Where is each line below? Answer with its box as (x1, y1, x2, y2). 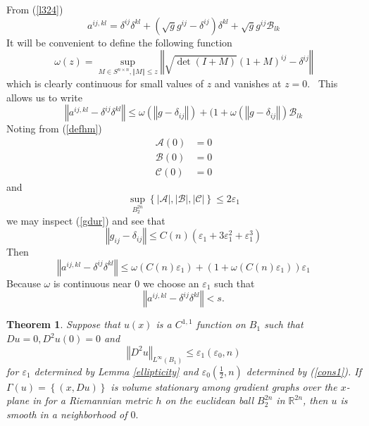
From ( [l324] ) (6, 2, 63, 16)
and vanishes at (214, 76, 282, 91)
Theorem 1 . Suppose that (6, 317, 120, 332)
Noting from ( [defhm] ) (6, 121, 102, 136)
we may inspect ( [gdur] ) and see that (6, 213, 165, 227)
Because (6, 275, 41, 290)
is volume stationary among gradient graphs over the (111, 379, 337, 394)
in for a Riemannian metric (32, 393, 153, 408)
